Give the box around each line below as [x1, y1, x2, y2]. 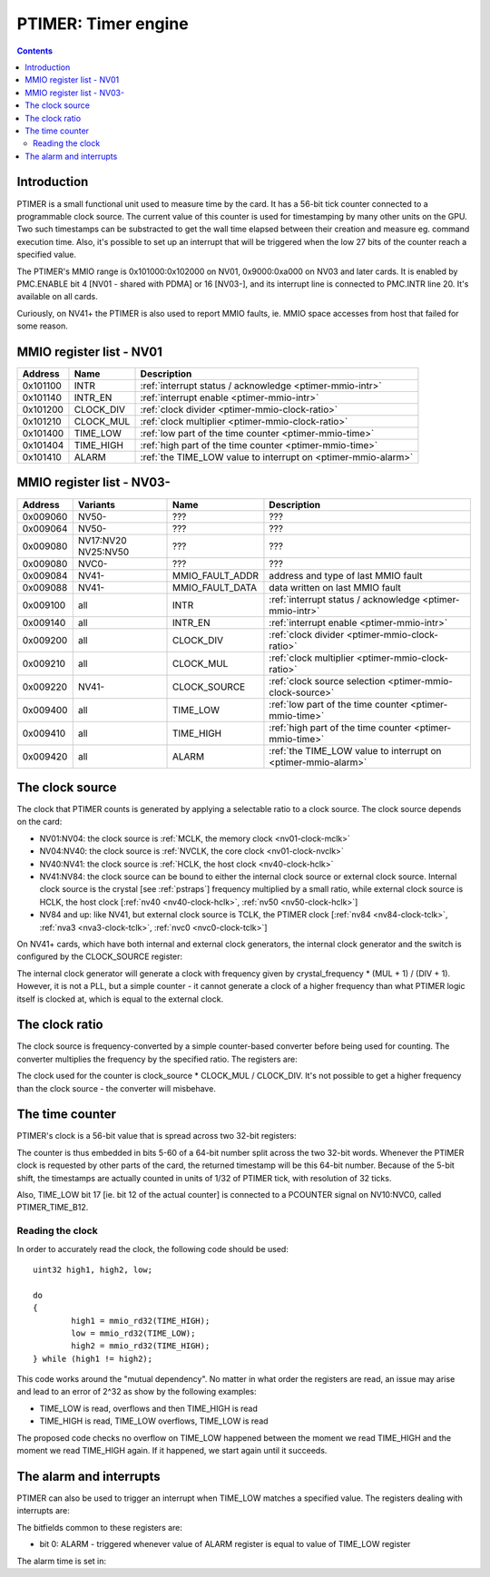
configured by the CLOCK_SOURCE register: [16, 951, 183, 962]
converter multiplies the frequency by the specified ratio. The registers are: [16, 1053, 299, 1064]
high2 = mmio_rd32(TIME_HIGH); [71, 1341, 211, 1351]
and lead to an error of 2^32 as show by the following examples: [16, 1386, 257, 1397]
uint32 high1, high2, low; [33, 1264, 153, 1275]
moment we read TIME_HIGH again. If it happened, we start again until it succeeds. [16, 1445, 328, 1456]
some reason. [16, 320, 68, 331]
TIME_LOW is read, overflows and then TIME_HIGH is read [39, 1403, 259, 1414]
